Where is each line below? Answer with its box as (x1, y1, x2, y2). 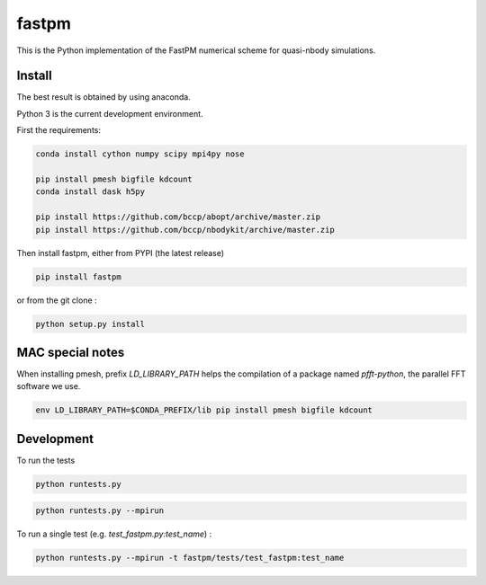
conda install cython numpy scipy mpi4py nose (35, 149, 245, 159)
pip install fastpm (35, 271, 121, 282)
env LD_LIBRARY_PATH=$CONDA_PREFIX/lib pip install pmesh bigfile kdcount (35, 405, 373, 415)
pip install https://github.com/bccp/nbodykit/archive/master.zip (35, 225, 335, 235)
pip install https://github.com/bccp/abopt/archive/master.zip (35, 212, 321, 222)
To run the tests (16, 455, 76, 465)
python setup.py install (35, 319, 146, 329)
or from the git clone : (16, 295, 98, 306)
